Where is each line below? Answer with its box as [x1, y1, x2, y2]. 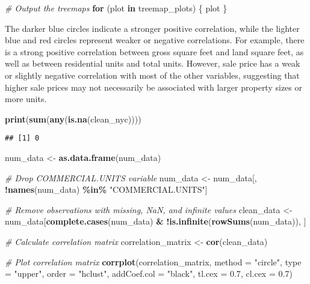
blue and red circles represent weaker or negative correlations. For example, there [5, 34, 305, 46]
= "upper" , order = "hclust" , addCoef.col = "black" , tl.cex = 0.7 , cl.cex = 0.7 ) [5, 267, 293, 280]
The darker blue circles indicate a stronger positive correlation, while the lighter [5, 22, 300, 34]
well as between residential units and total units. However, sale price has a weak [5, 57, 300, 70]
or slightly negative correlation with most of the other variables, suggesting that [5, 68, 300, 81]
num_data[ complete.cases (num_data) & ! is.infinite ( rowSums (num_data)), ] [5, 215, 306, 228]
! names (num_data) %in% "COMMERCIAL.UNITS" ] [5, 183, 208, 196]
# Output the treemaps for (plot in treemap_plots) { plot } [5, 2, 228, 14]
